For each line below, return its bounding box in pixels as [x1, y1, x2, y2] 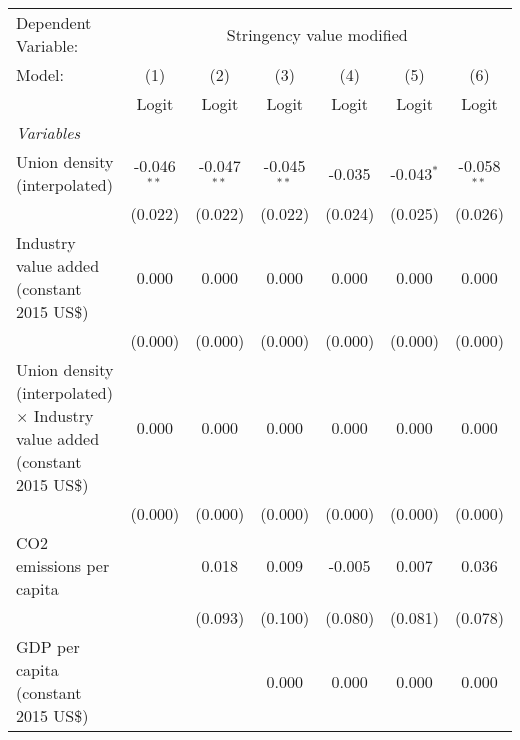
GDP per [16, 635, 80, 658]
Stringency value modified [226, 22, 408, 46]
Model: [16, 63, 65, 86]
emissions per [16, 554, 110, 577]
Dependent [16, 11, 92, 34]
